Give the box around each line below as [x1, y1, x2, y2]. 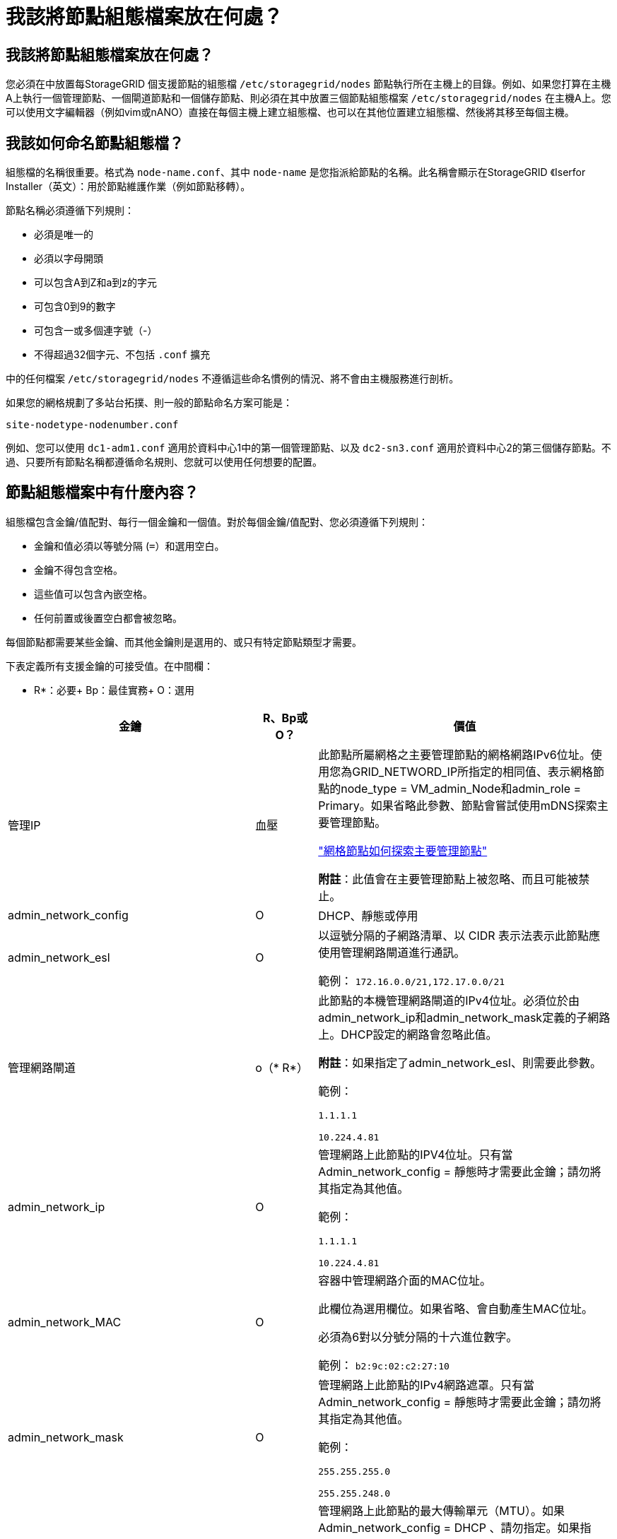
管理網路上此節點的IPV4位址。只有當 [318, 1147, 513, 1162]
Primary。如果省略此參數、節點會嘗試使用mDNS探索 [318, 798, 597, 813]
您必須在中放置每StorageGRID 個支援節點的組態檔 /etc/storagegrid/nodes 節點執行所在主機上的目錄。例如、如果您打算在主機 [6, 78, 611, 90]
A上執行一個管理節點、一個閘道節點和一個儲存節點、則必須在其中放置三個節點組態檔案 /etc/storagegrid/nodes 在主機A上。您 [6, 92, 611, 105]
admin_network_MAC [8, 1314, 122, 1329]
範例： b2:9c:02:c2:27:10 [318, 1357, 449, 1372]
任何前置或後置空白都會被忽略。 [34, 611, 182, 624]
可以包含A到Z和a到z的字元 [34, 276, 158, 289]
